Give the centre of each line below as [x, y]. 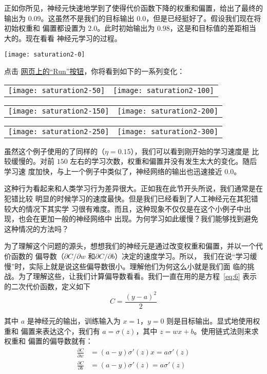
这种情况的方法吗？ [36, 228]
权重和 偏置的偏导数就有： [49, 341]
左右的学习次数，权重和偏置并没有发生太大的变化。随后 [164, 161]
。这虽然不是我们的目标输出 [88, 18]
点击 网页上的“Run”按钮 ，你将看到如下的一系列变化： [94, 71]
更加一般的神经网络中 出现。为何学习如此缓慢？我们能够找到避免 [149, 219]
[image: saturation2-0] [45, 55]
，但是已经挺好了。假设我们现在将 [204, 18]
